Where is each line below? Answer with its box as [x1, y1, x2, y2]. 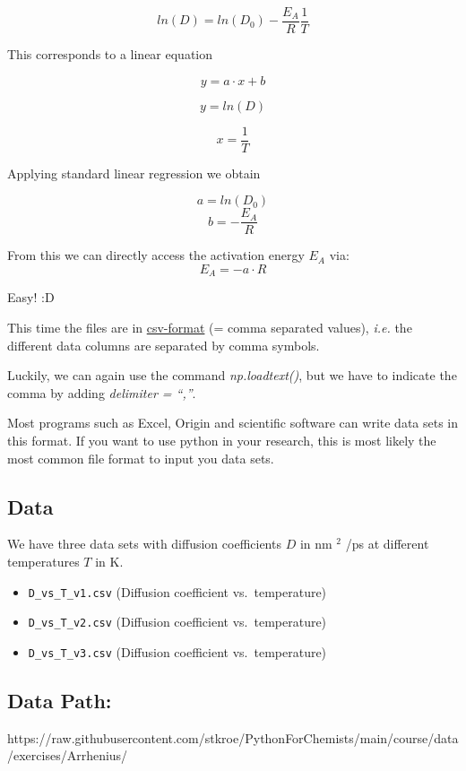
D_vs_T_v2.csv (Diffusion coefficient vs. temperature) [28, 612, 327, 631]
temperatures [7, 551, 80, 570]
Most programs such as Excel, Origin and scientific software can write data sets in [7, 413, 459, 432]
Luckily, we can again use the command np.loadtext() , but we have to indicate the [7, 366, 457, 385]
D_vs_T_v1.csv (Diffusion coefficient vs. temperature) [28, 582, 327, 601]
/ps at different [345, 534, 429, 553]
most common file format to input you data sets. [7, 448, 274, 467]
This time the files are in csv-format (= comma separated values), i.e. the [7, 318, 412, 337]
